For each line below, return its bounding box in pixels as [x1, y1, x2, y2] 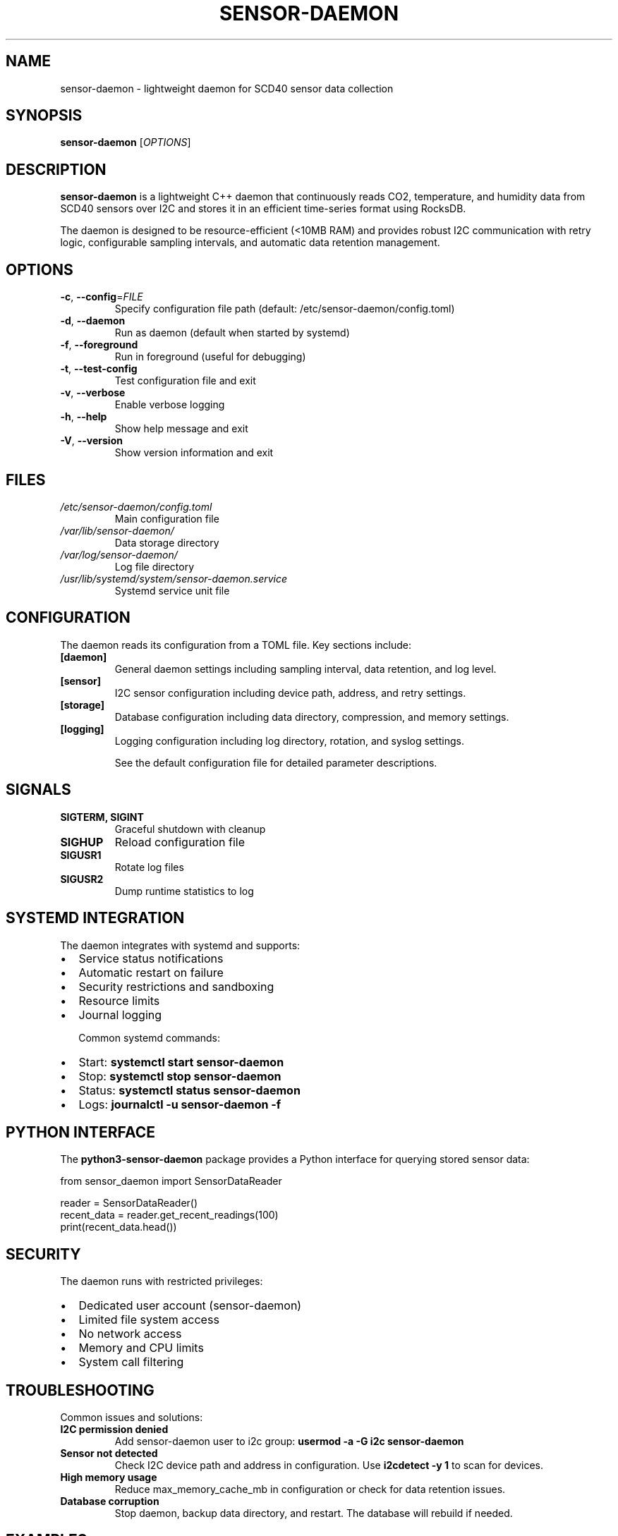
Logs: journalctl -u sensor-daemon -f [78, 1097, 281, 1111]
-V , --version [60, 434, 123, 447]
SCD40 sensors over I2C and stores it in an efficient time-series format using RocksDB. [60, 202, 466, 215]
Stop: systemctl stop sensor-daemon [78, 1068, 281, 1083]
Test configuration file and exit [114, 374, 256, 387]
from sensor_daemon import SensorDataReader [60, 1175, 282, 1188]
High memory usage [60, 1471, 157, 1484]
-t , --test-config [60, 362, 138, 375]
